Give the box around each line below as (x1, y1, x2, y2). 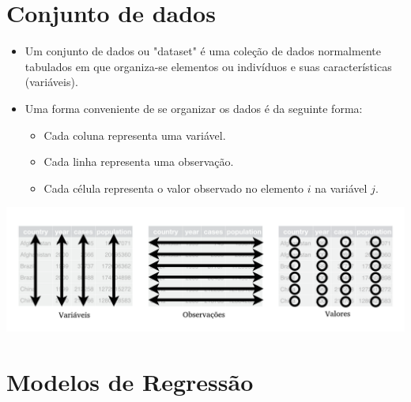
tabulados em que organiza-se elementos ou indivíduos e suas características (25, 58, 392, 74)
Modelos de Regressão (6, 365, 254, 397)
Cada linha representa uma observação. (43, 153, 234, 170)
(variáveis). (25, 73, 78, 90)
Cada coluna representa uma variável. (43, 126, 226, 143)
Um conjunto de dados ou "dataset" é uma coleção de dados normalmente (25, 43, 381, 59)
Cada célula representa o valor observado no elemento (43, 179, 304, 196)
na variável (315, 179, 368, 196)
